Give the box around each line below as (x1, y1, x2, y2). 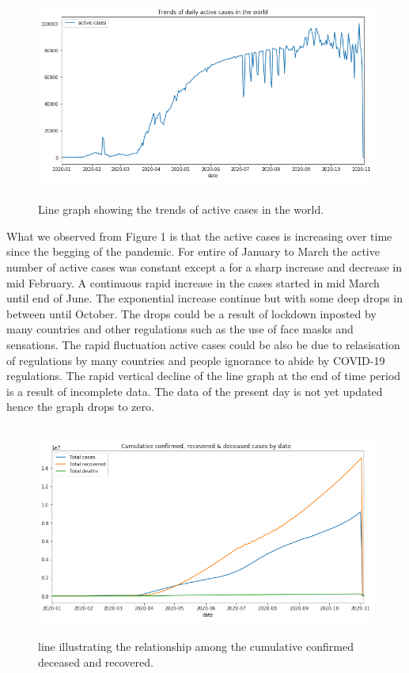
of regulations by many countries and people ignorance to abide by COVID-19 (6, 352, 385, 368)
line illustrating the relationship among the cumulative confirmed (38, 638, 354, 655)
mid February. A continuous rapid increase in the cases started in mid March (6, 274, 380, 291)
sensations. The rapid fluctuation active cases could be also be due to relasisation (6, 336, 400, 352)
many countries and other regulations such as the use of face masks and (6, 321, 354, 337)
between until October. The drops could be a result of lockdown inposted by (6, 305, 377, 321)
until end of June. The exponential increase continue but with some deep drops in (6, 290, 403, 306)
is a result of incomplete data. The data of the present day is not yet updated (6, 382, 383, 399)
